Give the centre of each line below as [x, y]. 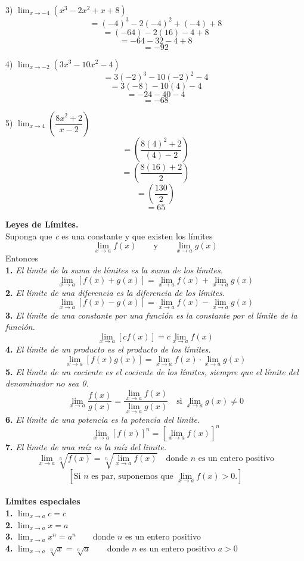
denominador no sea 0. [47, 383]
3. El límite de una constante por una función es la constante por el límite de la [151, 315]
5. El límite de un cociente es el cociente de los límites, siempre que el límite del [152, 371]
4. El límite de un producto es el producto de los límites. [108, 349]
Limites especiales [43, 501]
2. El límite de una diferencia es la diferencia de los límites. [115, 292]
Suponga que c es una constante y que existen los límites [109, 236]
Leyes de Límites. [42, 224]
